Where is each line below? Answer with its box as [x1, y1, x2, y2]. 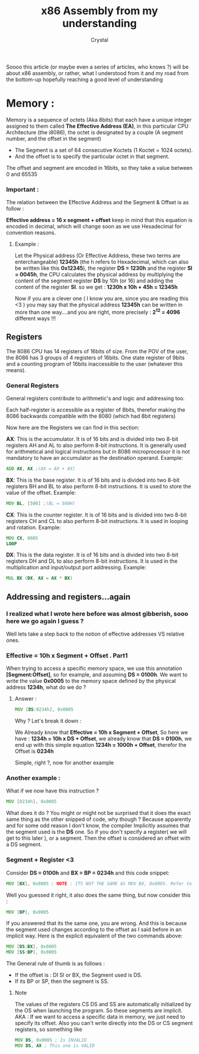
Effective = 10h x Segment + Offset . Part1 [6, 651, 129, 659]
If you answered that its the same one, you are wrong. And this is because [6, 920, 187, 927]
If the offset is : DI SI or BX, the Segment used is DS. [14, 972, 143, 979]
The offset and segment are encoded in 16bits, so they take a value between [6, 164, 192, 171]
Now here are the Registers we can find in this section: [6, 424, 140, 431]
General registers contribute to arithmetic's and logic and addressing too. [6, 395, 185, 402]
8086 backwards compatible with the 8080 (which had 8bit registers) [6, 412, 176, 420]
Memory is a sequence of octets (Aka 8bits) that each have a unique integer [6, 116, 192, 123]
